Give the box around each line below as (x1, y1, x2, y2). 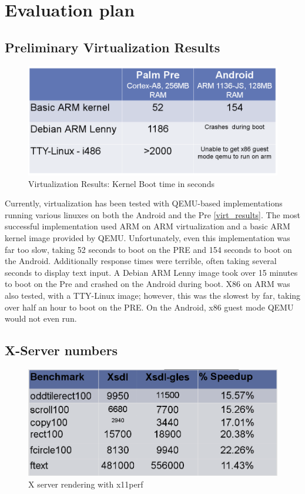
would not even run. (5, 312, 77, 325)
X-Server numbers (5, 341, 118, 359)
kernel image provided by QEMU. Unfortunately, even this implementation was (5, 231, 290, 243)
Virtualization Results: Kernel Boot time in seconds (28, 177, 214, 189)
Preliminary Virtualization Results (5, 38, 220, 56)
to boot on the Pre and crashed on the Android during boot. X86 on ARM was (5, 278, 290, 290)
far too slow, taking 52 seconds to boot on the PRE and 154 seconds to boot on (5, 243, 292, 255)
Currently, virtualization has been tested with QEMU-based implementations (5, 197, 283, 209)
